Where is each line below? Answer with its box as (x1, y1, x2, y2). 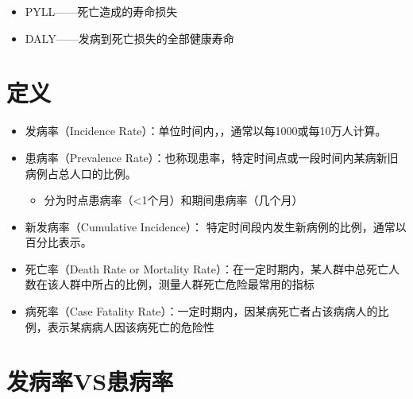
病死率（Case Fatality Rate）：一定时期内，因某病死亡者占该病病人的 (25, 303, 378, 320)
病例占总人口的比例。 (25, 165, 137, 181)
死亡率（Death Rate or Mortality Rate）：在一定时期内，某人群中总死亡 (25, 260, 389, 277)
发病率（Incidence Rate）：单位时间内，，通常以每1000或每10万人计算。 (25, 122, 387, 139)
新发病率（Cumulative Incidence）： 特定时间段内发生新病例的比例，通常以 (25, 218, 407, 234)
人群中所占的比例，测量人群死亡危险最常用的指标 (58, 276, 315, 292)
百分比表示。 (25, 234, 92, 250)
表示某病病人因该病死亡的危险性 (47, 318, 214, 335)
